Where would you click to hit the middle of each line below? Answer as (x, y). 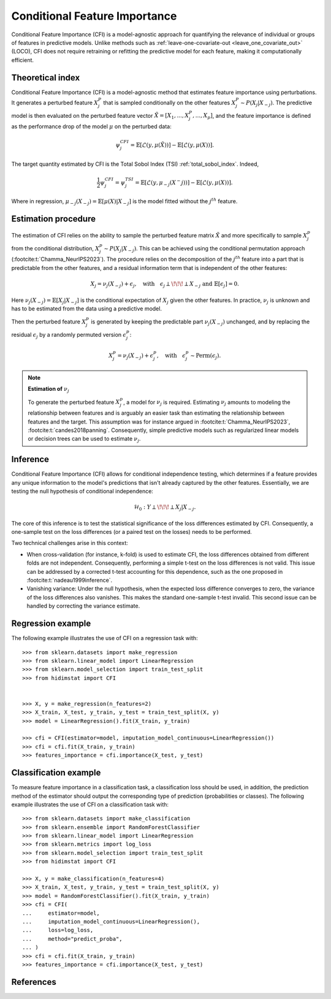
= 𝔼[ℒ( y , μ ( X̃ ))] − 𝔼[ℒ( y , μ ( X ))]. (172, 145)
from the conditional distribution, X (55, 248)
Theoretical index (46, 78)
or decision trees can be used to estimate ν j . (84, 440)
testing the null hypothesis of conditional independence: (82, 491)
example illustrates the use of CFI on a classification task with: (90, 804)
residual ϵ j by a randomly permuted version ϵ (69, 335)
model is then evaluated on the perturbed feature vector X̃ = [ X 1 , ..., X (100, 116)
